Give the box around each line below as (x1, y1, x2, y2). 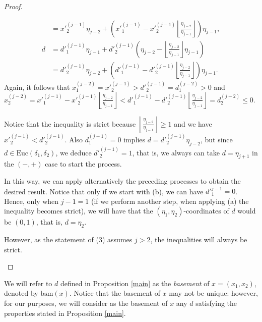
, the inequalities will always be (150, 234, 247, 244)
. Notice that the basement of (69, 288, 160, 298)
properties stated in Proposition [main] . (4, 307, 126, 318)
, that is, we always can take (132, 147, 220, 157)
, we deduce (55, 147, 92, 157)
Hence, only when (4, 195, 59, 206)
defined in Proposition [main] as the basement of (60, 278, 210, 288)
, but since (200, 134, 233, 144)
